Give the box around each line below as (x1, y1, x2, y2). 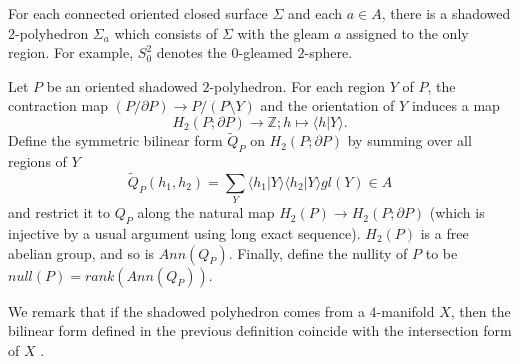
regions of (8, 150, 67, 171)
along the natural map (137, 202, 275, 223)
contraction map (8, 95, 108, 116)
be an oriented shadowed (46, 75, 198, 96)
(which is (429, 202, 485, 223)
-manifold (376, 300, 435, 321)
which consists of (114, 22, 218, 43)
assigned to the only (346, 22, 469, 43)
